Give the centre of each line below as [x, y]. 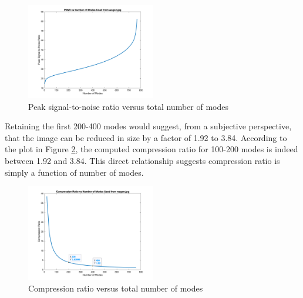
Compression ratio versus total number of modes [116, 288]
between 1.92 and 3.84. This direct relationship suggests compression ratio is [142, 160]
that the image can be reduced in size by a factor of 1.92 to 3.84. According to [146, 137]
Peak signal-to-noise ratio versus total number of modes [128, 106]
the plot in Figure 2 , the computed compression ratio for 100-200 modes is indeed [151, 149]
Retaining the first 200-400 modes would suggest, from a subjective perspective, [148, 126]
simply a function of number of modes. [74, 172]
